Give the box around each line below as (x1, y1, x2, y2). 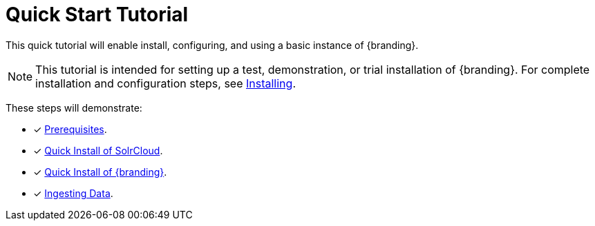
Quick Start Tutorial (6, 3, 189, 26)
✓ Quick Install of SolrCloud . (33, 144, 163, 156)
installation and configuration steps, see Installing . (35, 76, 296, 90)
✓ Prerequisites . (33, 123, 107, 135)
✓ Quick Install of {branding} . (33, 165, 167, 178)
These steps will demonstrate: (6, 101, 142, 114)
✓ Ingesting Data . (33, 187, 113, 199)
